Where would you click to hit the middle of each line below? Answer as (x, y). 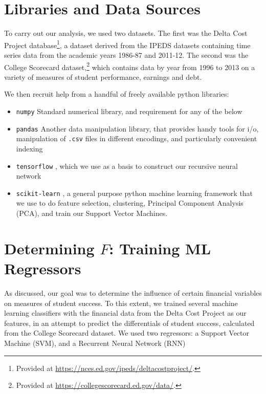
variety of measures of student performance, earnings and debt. (103, 76)
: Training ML (160, 248)
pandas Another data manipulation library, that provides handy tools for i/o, (137, 128)
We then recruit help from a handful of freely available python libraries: (117, 94)
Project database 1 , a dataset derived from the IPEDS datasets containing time (127, 44)
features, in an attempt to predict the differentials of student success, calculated (129, 323)
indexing (29, 148)
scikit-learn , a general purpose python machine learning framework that (135, 193)
